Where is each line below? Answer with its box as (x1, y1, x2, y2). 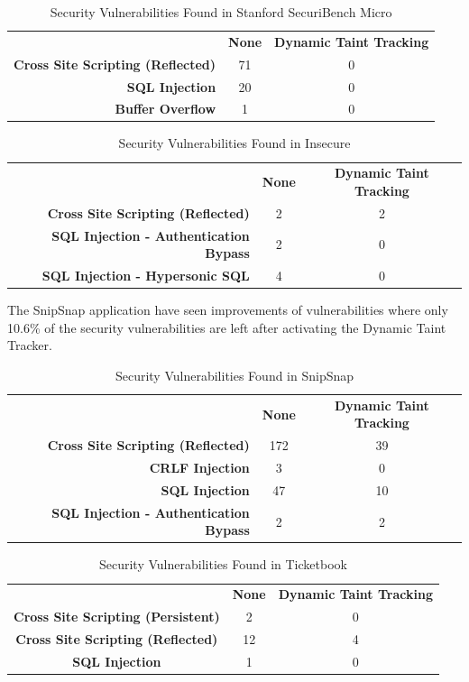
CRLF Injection (149, 458, 250, 477)
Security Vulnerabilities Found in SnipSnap (115, 365, 354, 384)
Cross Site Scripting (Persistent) (14, 607, 220, 626)
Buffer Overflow (115, 99, 216, 118)
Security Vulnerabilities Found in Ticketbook (98, 555, 347, 574)
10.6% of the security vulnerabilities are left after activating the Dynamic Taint (7, 318, 446, 336)
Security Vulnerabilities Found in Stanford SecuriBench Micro (50, 3, 392, 21)
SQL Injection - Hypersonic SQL (41, 266, 250, 285)
